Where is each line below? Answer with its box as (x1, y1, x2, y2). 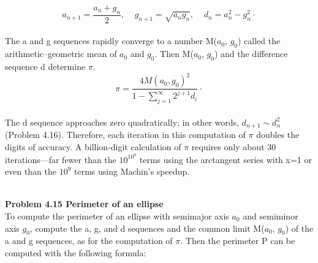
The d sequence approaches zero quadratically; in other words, (5, 115, 239, 128)
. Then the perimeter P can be (180, 234, 295, 247)
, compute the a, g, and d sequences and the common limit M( (29, 221, 265, 234)
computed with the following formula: (5, 246, 146, 259)
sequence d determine (5, 60, 86, 73)
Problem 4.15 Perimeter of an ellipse (5, 197, 164, 210)
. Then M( (154, 47, 194, 60)
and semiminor (243, 209, 298, 222)
